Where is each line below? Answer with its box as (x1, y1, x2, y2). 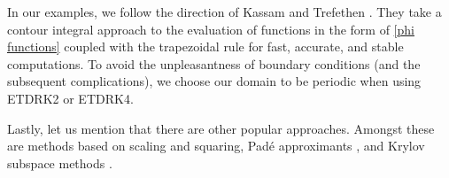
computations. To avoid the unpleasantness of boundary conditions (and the (7, 54, 421, 73)
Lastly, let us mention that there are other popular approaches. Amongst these (7, 119, 435, 137)
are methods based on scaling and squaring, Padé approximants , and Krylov (7, 136, 425, 155)
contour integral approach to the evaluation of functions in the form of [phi (7, 19, 414, 38)
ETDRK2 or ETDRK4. (7, 89, 134, 107)
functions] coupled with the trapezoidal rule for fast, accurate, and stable (7, 37, 404, 56)
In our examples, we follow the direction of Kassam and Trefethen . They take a (7, 3, 442, 20)
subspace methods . (7, 153, 112, 172)
